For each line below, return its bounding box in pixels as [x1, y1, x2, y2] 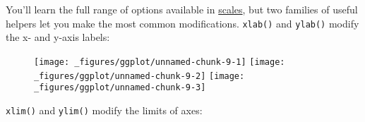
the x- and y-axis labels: [6, 30, 110, 44]
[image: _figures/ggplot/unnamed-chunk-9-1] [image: [34, 56, 285, 67]
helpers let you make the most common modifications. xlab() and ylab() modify [6, 16, 359, 30]
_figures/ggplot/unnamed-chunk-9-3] [34, 83, 206, 93]
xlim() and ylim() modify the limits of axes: [6, 102, 203, 117]
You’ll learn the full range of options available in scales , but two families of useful [6, 2, 358, 16]
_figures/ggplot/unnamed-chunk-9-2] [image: [34, 71, 245, 81]
